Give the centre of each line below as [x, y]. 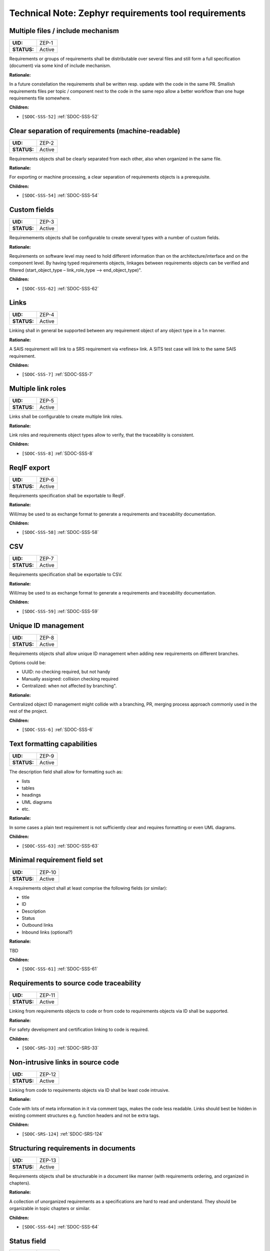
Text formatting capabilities [53, 744]
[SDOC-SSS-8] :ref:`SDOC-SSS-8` [58, 453]
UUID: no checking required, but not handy [66, 672]
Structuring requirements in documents [72, 1148]
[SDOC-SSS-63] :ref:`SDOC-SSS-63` [60, 846]
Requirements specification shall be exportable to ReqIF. [67, 495]
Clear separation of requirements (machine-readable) [95, 131]
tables [28, 788]
